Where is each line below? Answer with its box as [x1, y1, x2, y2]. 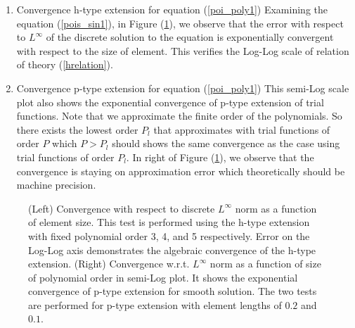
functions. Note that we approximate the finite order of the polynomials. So [16, 108, 342, 123]
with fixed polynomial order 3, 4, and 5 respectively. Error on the [28, 228, 310, 243]
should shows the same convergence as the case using [112, 136, 340, 151]
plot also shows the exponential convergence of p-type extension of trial [16, 94, 324, 109]
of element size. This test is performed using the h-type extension [28, 215, 310, 229]
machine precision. [16, 177, 96, 192]
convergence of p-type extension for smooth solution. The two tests [28, 284, 317, 298]
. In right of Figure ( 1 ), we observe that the [126, 149, 314, 164]
